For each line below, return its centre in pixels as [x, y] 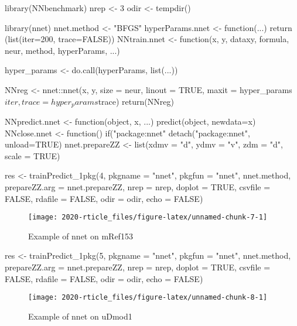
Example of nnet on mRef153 [81, 236]
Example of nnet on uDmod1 [80, 316]
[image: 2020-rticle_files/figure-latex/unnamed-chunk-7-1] [148, 217]
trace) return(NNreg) [136, 101]
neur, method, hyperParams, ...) [62, 50]
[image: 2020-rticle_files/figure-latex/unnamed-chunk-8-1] [148, 298]
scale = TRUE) [33, 155]
